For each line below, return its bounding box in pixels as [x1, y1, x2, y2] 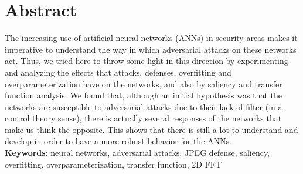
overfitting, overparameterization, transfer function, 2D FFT [5, 158, 222, 170]
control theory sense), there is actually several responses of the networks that [5, 112, 282, 124]
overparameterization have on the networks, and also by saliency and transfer [5, 77, 282, 90]
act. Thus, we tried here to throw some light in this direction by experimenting [5, 54, 288, 67]
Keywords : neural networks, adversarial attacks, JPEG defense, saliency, [5, 146, 270, 159]
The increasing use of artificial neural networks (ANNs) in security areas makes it [5, 32, 298, 44]
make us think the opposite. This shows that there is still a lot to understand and [5, 123, 298, 135]
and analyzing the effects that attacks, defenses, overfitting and [5, 66, 231, 78]
